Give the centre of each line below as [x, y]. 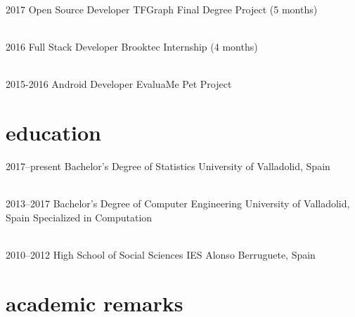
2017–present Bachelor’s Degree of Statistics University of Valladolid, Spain [168, 166]
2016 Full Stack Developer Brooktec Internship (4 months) [132, 47]
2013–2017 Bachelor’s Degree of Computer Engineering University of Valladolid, [178, 203]
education [53, 132]
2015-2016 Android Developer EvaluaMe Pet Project [119, 84]
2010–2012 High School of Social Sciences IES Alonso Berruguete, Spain [161, 255]
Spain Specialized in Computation [79, 217]
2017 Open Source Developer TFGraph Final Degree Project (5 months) [162, 9]
